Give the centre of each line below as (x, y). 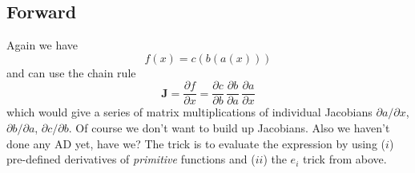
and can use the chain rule (71, 72)
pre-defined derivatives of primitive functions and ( (131, 159)
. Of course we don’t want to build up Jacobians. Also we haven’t (229, 128)
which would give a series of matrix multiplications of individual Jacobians (189, 112)
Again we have (42, 45)
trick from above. (344, 159)
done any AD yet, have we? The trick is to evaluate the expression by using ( (196, 143)
